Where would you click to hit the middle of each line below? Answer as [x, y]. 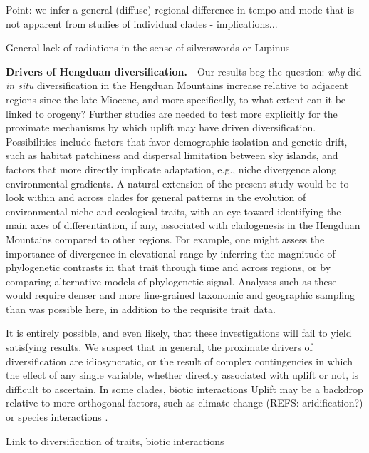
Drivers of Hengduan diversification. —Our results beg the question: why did [184, 71]
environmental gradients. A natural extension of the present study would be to [177, 183]
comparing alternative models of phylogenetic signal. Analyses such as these [171, 281]
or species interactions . [57, 417]
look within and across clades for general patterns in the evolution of [156, 197]
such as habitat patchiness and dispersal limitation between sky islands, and [172, 155]
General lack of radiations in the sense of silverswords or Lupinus [148, 47]
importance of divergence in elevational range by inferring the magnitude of [171, 253]
